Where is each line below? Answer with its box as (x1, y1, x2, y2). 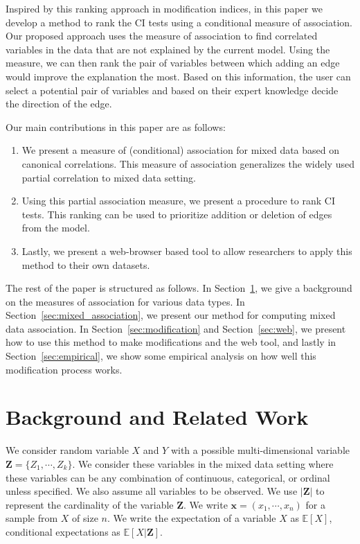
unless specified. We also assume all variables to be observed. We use (6, 484, 298, 498)
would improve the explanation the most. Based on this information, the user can (6, 69, 351, 83)
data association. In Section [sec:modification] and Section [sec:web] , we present (6, 321, 346, 335)
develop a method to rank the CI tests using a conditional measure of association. (6, 15, 353, 29)
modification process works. (6, 362, 123, 376)
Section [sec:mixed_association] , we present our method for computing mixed (6, 308, 336, 322)
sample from (6, 511, 58, 525)
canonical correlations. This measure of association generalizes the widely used (21, 156, 354, 170)
